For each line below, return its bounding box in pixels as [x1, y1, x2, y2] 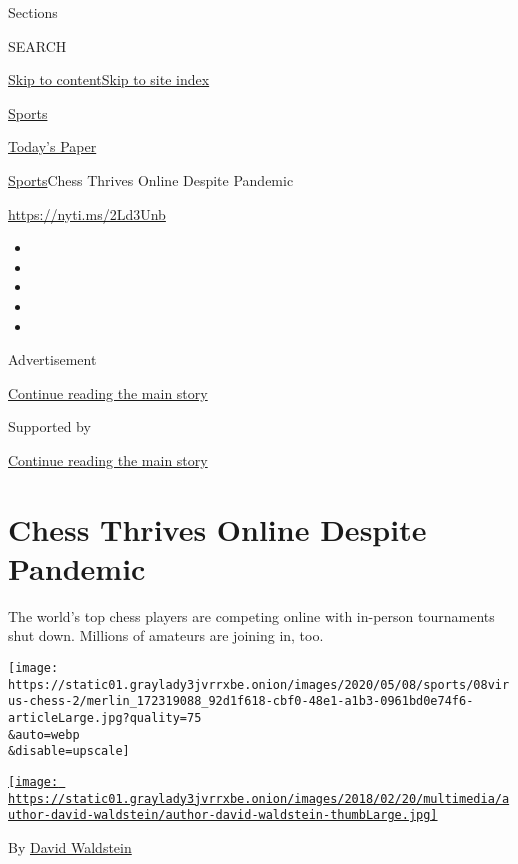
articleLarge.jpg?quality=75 [8, 710, 202, 725]
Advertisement [8, 349, 97, 370]
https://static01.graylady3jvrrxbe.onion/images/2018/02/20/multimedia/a [8, 791, 510, 806]
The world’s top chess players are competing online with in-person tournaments [8, 605, 495, 626]
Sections [8, 2, 58, 22]
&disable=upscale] [8, 744, 130, 759]
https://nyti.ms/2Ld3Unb [8, 203, 166, 224]
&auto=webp [8, 727, 80, 742]
